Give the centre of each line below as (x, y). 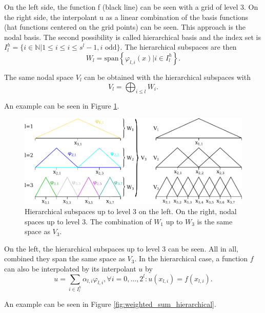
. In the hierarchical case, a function (191, 258)
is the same (215, 221)
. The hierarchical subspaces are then (178, 47)
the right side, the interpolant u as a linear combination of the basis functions (126, 17)
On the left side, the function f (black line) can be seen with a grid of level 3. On (131, 7)
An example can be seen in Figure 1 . (62, 106)
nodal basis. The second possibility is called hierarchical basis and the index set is (132, 37)
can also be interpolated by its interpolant (70, 269)
